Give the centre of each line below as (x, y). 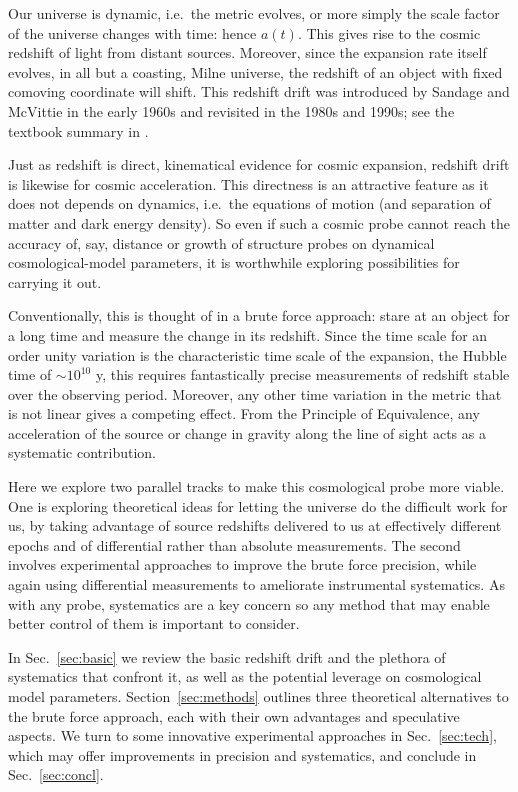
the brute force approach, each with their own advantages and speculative (234, 715)
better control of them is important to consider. (154, 623)
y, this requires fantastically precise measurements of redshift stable (302, 374)
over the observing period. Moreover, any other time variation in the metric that (255, 393)
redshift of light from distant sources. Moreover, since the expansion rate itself (247, 52)
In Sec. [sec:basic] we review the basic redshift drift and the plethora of (227, 656)
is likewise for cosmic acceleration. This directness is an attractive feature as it (248, 183)
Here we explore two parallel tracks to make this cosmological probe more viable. (256, 486)
